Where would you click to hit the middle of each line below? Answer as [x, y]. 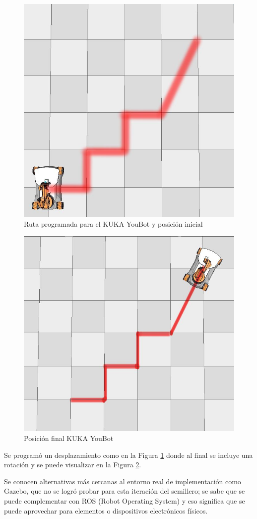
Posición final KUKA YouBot [69, 438]
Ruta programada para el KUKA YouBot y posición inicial [113, 223]
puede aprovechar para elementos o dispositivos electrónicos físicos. [106, 510]
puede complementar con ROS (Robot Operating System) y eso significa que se [125, 500]
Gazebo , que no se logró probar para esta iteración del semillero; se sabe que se [125, 491]
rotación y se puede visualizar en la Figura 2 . [73, 465]
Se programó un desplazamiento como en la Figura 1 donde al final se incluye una [128, 455]
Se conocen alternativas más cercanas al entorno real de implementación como [123, 481]
